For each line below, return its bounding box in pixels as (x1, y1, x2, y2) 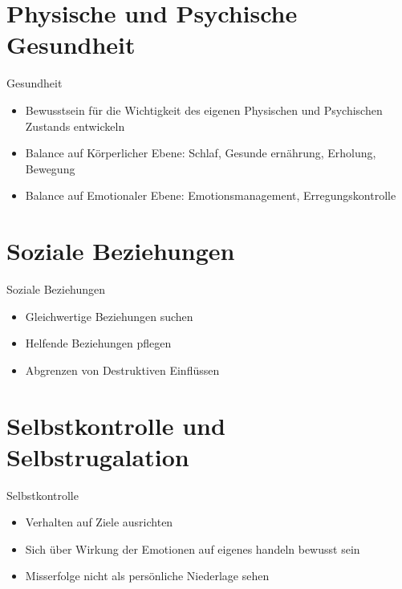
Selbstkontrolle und (6, 408, 225, 441)
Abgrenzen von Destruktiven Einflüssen (25, 361, 220, 378)
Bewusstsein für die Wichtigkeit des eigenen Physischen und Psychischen (25, 101, 383, 118)
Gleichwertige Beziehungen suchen (25, 307, 193, 324)
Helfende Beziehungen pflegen (25, 335, 172, 351)
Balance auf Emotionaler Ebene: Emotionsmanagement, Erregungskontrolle (25, 187, 396, 204)
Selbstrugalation (6, 440, 189, 473)
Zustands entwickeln (25, 117, 125, 134)
